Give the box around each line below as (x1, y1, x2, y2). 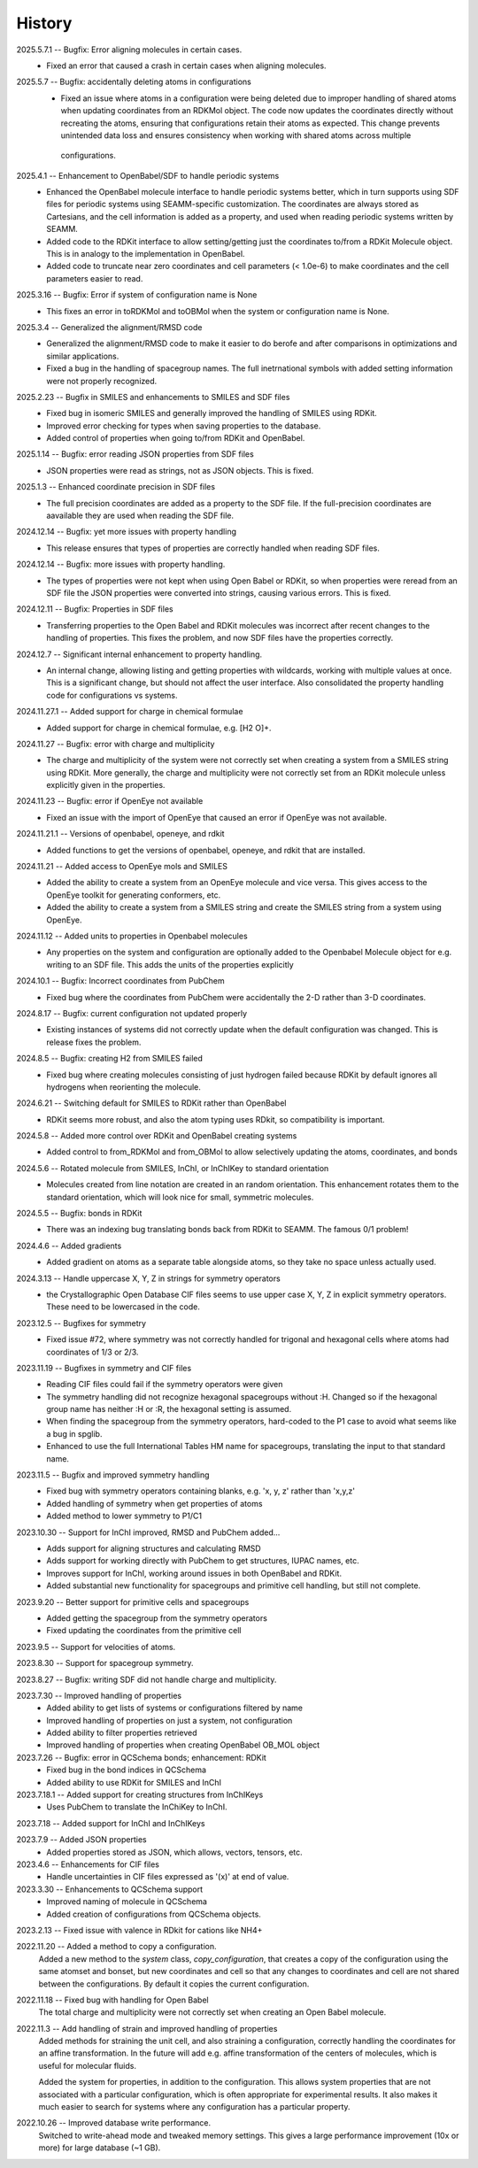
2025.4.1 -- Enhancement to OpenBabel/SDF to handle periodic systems (16, 170, 280, 181)
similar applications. (46, 351, 119, 361)
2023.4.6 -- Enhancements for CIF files (16, 1859, 159, 1870)
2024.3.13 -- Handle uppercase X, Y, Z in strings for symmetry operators (16, 1273, 281, 1284)
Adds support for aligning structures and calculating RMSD (46, 1543, 261, 1554)
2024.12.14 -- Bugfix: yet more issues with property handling (16, 527, 237, 537)
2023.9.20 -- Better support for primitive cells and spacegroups (16, 1596, 250, 1607)
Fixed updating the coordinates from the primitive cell (46, 1625, 242, 1636)
